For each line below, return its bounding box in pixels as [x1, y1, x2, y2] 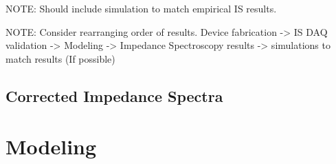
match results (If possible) [5, 51, 115, 65]
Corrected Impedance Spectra [5, 85, 223, 106]
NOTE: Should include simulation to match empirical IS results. [5, 1, 277, 15]
